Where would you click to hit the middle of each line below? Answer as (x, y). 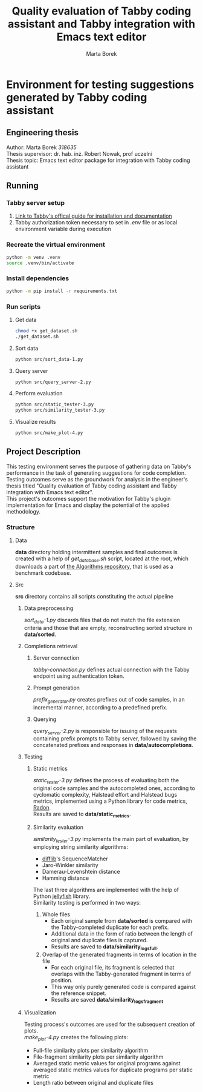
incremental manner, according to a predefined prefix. (100, 707)
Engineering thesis (43, 132)
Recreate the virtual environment (56, 245)
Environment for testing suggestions (100, 85)
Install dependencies (38, 278)
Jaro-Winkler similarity (70, 865)
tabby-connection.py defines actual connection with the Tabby (111, 669)
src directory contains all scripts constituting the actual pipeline (94, 596)
